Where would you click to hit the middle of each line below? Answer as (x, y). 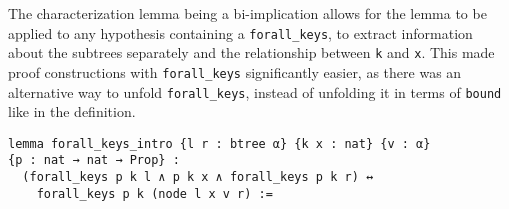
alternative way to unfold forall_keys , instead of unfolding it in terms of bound (255, 91)
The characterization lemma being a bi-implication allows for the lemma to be (247, 13)
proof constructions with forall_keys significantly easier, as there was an (235, 71)
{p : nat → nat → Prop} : (94, 160)
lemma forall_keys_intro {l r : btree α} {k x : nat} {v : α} (219, 143)
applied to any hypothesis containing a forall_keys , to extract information (240, 32)
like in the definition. (72, 111)
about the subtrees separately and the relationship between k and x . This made (251, 52)
